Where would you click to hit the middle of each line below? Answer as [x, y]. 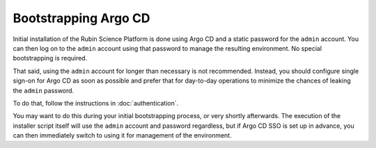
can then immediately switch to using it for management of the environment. [123, 135]
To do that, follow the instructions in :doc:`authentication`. [96, 103]
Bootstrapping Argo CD [81, 18]
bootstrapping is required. [50, 58]
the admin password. [44, 90]
